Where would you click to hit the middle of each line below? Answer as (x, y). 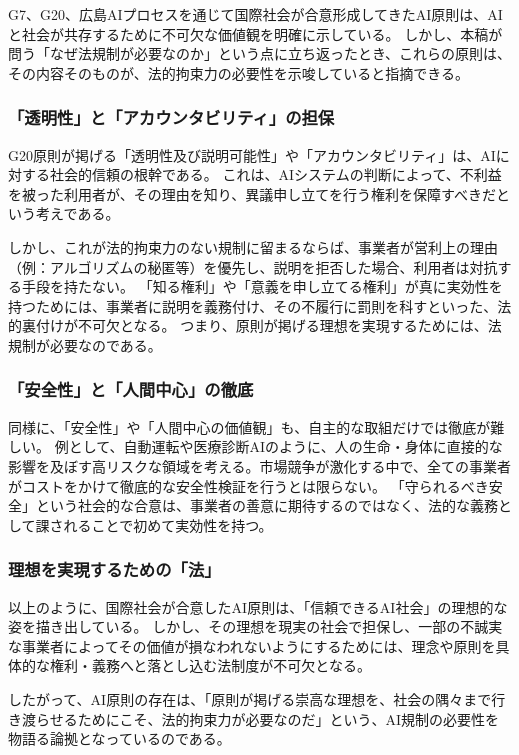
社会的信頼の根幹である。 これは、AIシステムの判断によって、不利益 (275, 174)
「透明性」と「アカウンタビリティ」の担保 (171, 117)
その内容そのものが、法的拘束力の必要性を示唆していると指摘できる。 (239, 72)
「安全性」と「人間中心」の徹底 (131, 389)
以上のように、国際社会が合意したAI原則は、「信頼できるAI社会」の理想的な (258, 606)
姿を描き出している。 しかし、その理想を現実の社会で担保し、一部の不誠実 (255, 626)
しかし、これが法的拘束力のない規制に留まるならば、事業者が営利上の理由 (253, 246)
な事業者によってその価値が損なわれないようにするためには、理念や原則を (252, 645)
